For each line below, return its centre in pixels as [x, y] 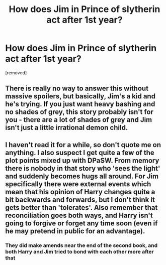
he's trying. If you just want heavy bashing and [80, 104]
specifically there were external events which [78, 184]
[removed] [16, 73]
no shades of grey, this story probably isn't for [79, 112]
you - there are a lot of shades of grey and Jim [79, 120]
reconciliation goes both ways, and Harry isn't [79, 215]
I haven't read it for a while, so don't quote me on [83, 145]
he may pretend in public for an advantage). [75, 231]
